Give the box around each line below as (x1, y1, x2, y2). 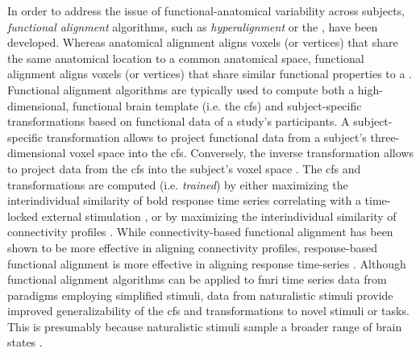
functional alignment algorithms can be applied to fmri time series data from (7, 271, 387, 288)
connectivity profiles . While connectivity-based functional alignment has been (7, 223, 393, 240)
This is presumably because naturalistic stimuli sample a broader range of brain (7, 318, 402, 334)
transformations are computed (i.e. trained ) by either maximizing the (7, 176, 348, 193)
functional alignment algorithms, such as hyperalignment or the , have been (7, 18, 378, 35)
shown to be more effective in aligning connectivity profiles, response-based (7, 239, 377, 255)
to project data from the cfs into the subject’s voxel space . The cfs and (7, 160, 361, 176)
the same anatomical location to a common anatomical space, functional (7, 49, 364, 66)
